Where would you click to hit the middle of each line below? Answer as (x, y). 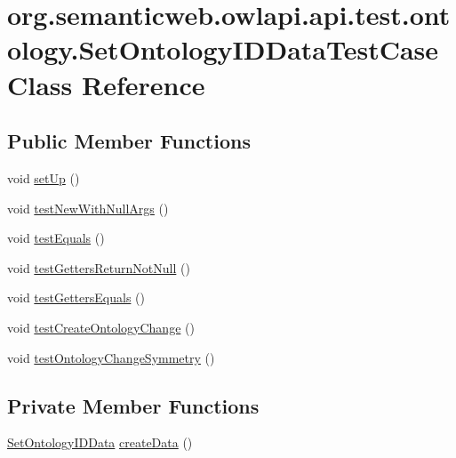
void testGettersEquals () (76, 297)
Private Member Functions (133, 405)
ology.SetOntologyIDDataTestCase (223, 49)
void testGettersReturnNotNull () (99, 267)
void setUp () (44, 177)
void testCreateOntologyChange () (101, 327)
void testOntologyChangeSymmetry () (111, 357)
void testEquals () (56, 238)
